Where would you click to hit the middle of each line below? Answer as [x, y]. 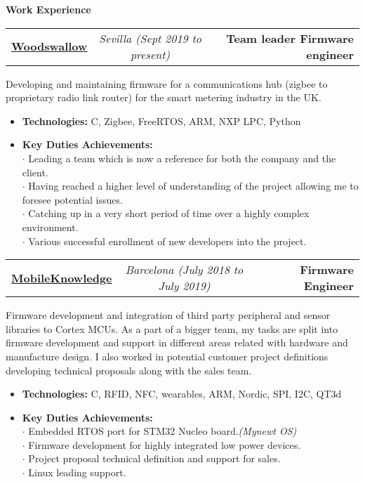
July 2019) [184, 286]
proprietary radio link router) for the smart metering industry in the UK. [164, 97]
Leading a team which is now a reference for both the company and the [182, 158]
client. [35, 172]
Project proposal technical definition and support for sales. [154, 458]
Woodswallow [49, 46]
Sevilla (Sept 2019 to [151, 38]
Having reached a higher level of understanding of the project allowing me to [193, 186]
